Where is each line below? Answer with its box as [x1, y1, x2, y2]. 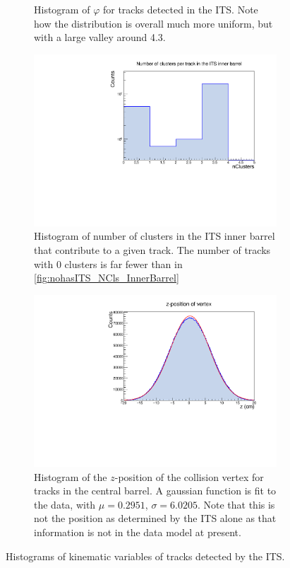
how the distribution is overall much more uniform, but [34, 16, 273, 30]
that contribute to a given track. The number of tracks [34, 243, 271, 257]
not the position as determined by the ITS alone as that [34, 511, 277, 526]
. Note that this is [197, 497, 275, 511]
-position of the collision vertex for [114, 469, 264, 484]
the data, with [34, 497, 96, 511]
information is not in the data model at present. [34, 524, 241, 539]
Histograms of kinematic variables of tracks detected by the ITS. [6, 548, 285, 563]
